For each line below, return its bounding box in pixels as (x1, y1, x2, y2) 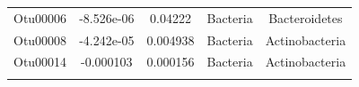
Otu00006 (13, 8, 67, 27)
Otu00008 (13, 30, 67, 49)
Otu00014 (13, 52, 67, 71)
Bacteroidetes (268, 8, 343, 27)
